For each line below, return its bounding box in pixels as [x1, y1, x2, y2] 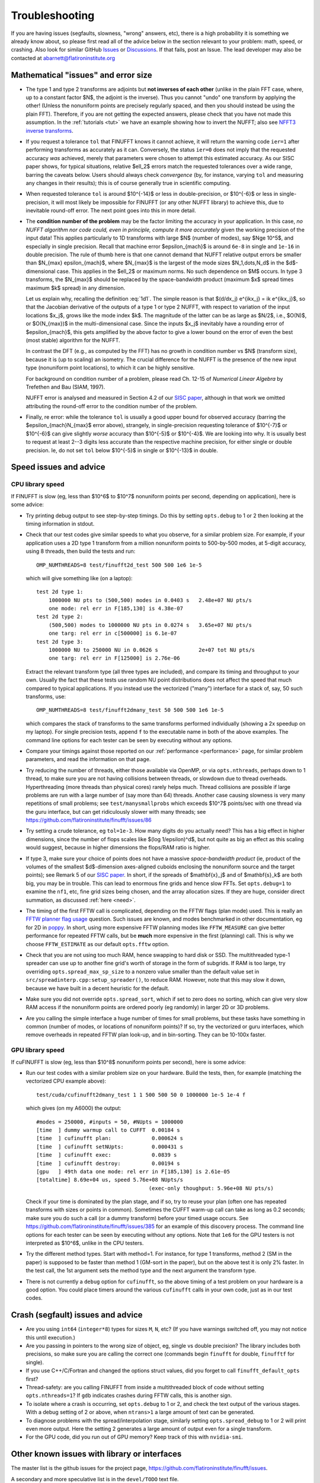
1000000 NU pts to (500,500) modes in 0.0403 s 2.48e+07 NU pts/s [48, 597, 252, 603]
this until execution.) [25, 1334, 75, 1341]
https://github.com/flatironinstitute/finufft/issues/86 [25, 816, 152, 824]
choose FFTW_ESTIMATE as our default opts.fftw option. [25, 940, 169, 947]
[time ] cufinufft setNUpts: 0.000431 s [36, 1143, 184, 1150]
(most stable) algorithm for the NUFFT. [25, 336, 121, 343]
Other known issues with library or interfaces [11, 1449, 182, 1459]
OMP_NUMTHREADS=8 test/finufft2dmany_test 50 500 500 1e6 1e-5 [36, 707, 224, 714]
